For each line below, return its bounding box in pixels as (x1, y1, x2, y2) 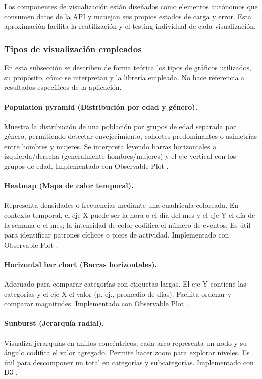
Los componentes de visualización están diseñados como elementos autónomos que (4, 1, 258, 11)
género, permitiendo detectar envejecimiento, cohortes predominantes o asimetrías (4, 131, 257, 141)
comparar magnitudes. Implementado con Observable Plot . (4, 298, 188, 309)
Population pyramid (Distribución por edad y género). (4, 102, 198, 112)
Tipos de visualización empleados (4, 42, 142, 55)
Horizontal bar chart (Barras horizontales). (4, 259, 158, 269)
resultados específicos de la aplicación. (4, 82, 122, 92)
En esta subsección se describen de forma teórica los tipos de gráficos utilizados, (4, 62, 251, 72)
